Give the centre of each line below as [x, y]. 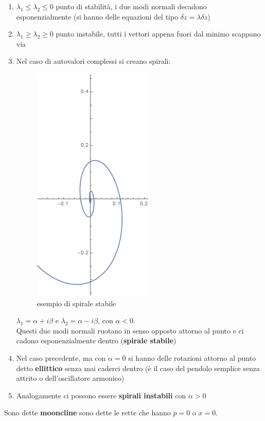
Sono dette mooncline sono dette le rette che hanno [87, 413]
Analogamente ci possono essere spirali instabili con [101, 395]
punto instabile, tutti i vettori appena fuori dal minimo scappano [158, 34]
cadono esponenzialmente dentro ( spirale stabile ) [96, 340]
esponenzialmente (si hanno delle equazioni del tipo [97, 16]
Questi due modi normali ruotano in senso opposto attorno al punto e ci [130, 330]
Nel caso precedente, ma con [61, 357]
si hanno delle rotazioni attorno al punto [192, 357]
